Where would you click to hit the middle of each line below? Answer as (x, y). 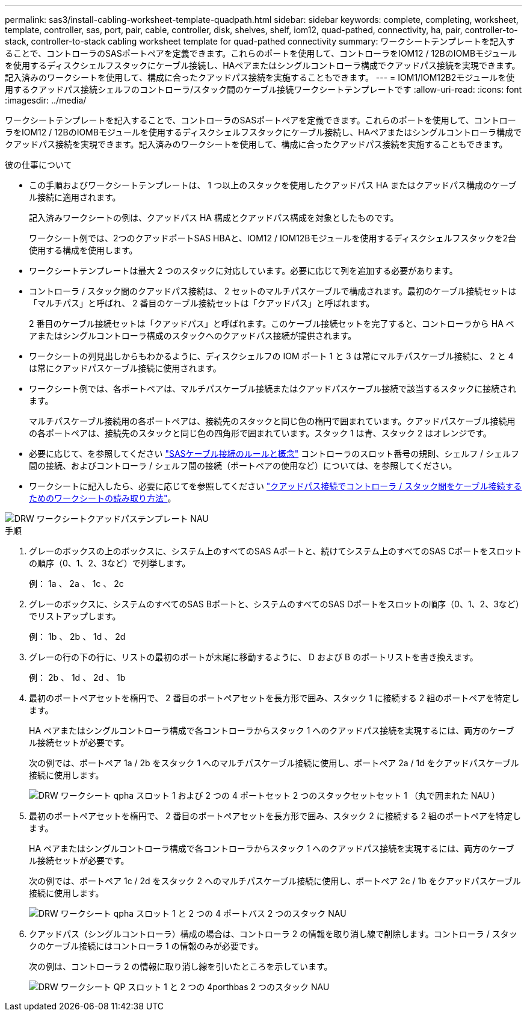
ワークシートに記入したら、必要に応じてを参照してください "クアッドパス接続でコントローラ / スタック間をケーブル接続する (276, 486)
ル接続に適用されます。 (75, 197)
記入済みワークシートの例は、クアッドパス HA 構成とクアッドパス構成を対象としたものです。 (214, 218)
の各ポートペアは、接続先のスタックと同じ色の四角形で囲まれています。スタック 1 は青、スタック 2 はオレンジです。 (260, 433)
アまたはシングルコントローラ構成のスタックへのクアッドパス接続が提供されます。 (193, 336)
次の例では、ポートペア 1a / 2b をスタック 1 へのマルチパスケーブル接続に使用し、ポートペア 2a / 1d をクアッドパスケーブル (274, 763)
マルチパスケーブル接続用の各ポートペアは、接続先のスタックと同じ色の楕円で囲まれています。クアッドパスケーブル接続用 (272, 421)
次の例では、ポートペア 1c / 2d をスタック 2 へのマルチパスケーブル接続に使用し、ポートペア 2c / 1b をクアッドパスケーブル (275, 881)
